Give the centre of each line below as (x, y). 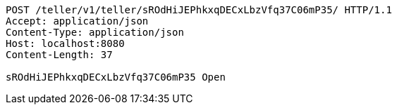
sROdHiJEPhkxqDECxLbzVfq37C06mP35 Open (116, 77)
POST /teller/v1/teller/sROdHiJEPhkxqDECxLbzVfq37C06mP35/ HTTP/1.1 (199, 10)
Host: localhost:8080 (65, 43)
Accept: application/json (77, 21)
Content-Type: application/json (95, 32)
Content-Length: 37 (59, 55)
